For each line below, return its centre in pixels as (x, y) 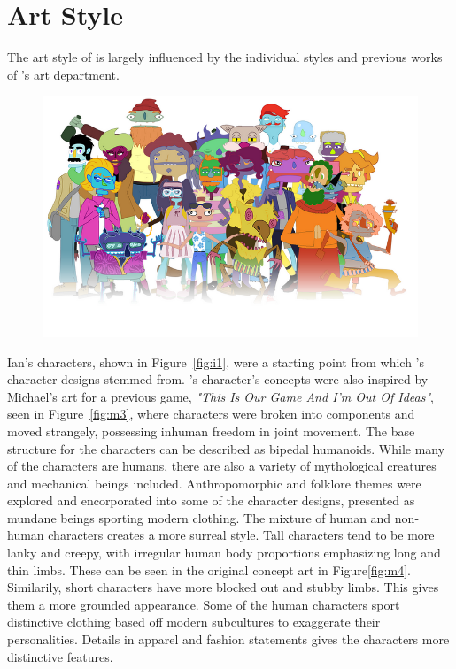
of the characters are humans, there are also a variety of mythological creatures (222, 466)
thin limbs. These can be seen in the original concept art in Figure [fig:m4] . (209, 569)
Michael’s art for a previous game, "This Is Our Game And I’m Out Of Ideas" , (220, 396)
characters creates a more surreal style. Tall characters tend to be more (241, 535)
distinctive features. (60, 656)
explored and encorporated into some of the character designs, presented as (211, 500)
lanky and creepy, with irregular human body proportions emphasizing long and (224, 553)
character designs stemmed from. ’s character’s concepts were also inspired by (218, 379)
